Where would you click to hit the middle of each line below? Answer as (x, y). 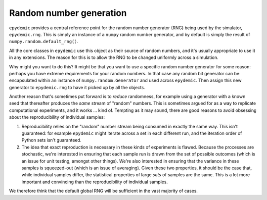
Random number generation (68, 13)
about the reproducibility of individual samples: (57, 117)
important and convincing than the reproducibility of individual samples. (95, 182)
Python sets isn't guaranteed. (51, 140)
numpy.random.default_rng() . (44, 42)
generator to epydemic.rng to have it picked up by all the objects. (77, 87)
